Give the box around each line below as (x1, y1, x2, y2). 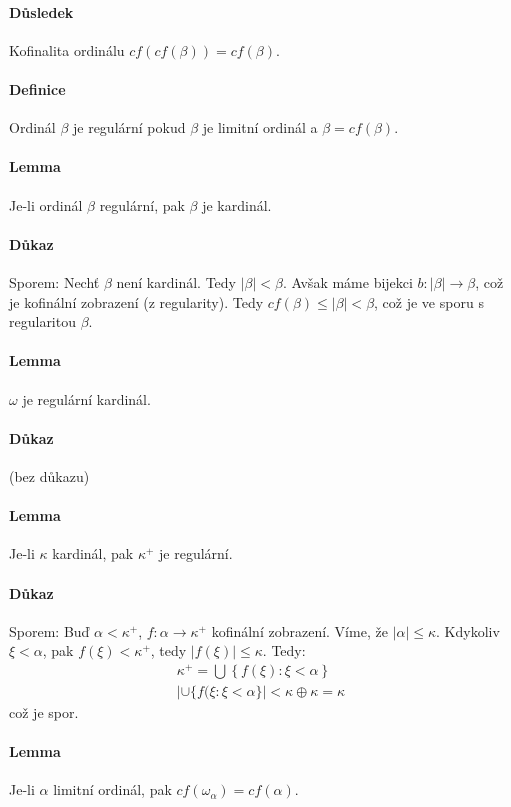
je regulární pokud (73, 117, 186, 138)
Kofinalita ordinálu (9, 39, 125, 60)
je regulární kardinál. (22, 388, 151, 409)
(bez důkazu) (9, 465, 90, 486)
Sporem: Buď (9, 620, 90, 641)
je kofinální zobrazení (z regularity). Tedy (9, 291, 264, 312)
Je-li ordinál (9, 194, 83, 215)
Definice (9, 78, 66, 99)
